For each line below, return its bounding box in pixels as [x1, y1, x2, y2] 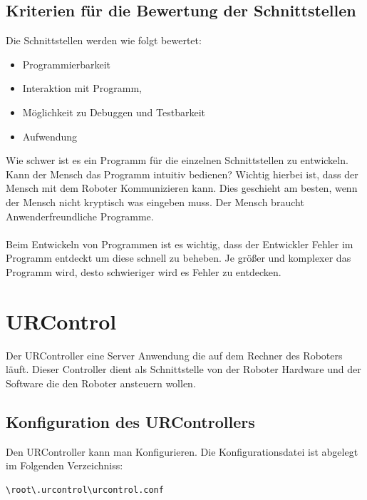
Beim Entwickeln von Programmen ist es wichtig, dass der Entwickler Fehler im [6, 236, 353, 251]
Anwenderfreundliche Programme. [6, 208, 154, 223]
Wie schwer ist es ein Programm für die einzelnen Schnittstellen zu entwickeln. [6, 153, 348, 168]
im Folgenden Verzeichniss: [6, 458, 123, 473]
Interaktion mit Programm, [22, 81, 142, 96]
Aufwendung [22, 128, 78, 143]
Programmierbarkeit [22, 56, 111, 71]
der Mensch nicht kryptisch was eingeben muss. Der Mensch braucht [6, 194, 304, 209]
